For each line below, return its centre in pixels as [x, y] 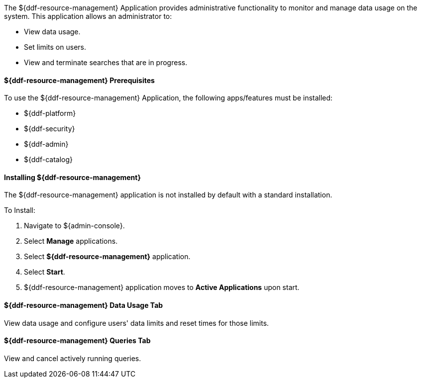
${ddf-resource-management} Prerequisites [79, 80]
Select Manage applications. [71, 241]
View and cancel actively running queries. [73, 358]
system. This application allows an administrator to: [88, 16]
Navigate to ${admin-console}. [74, 226]
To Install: [20, 210]
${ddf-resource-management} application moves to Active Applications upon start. [162, 287]
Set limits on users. [55, 47]
